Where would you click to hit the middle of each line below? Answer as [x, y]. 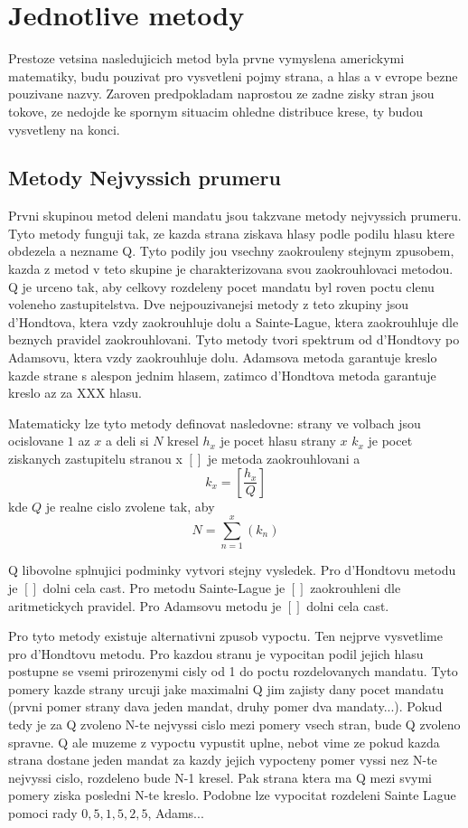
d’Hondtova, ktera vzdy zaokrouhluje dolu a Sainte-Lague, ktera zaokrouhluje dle [234, 321]
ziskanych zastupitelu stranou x [95, 459]
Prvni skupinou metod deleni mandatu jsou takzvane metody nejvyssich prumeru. [235, 216]
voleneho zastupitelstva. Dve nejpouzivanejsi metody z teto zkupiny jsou [209, 304]
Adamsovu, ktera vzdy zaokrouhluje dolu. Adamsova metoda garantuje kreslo [223, 358]
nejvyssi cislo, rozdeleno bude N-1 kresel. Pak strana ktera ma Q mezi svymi [220, 777]
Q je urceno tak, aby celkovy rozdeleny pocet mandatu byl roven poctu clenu [221, 286]
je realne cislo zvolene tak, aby [130, 506]
